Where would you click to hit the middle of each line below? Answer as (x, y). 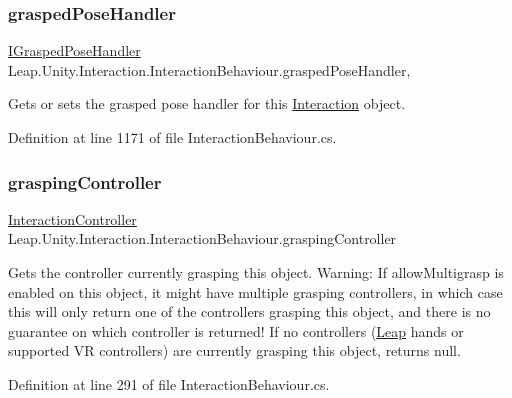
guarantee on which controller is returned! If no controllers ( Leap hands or (236, 330)
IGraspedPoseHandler (74, 50)
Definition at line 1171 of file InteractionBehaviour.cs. (172, 137)
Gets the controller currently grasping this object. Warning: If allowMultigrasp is (256, 272)
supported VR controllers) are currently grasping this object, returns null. (234, 350)
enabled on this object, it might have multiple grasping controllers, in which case (255, 291)
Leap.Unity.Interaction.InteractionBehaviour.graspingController (202, 238)
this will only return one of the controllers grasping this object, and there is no (249, 311)
